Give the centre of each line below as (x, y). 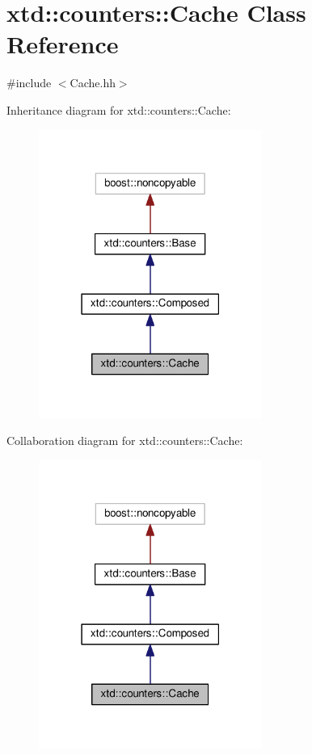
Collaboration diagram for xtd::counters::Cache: (125, 440)
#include (29, 83)
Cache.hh (93, 83)
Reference (63, 44)
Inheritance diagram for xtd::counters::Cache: (119, 109)
